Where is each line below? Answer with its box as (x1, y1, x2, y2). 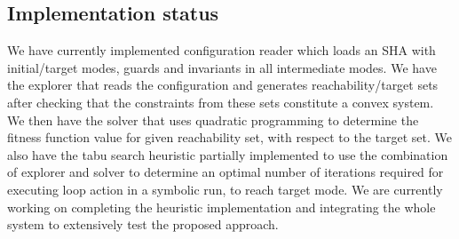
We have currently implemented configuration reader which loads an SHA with (7, 41, 436, 60)
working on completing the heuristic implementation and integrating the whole (7, 197, 436, 216)
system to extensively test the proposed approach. (7, 215, 279, 234)
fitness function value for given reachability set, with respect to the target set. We (7, 128, 453, 147)
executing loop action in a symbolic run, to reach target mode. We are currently (7, 179, 443, 198)
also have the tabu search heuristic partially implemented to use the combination (7, 145, 448, 163)
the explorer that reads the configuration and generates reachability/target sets (7, 76, 439, 94)
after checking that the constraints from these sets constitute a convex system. (7, 92, 434, 111)
